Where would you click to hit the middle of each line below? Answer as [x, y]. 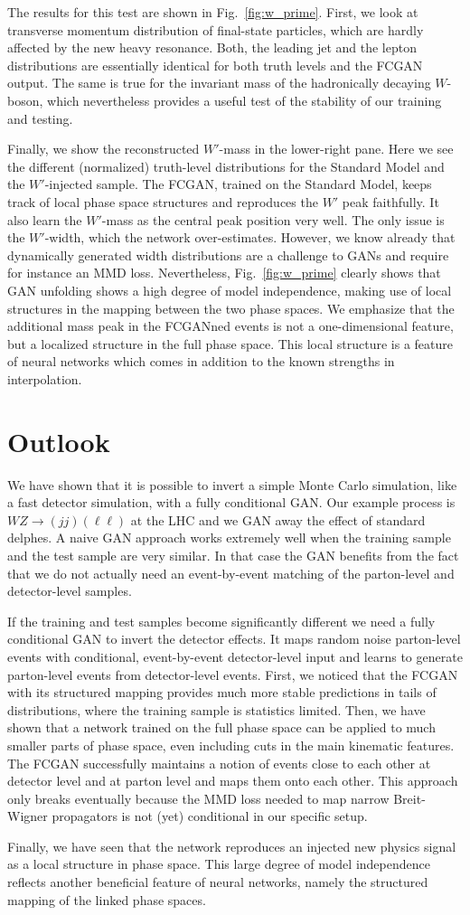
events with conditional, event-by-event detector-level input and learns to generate [235, 656]
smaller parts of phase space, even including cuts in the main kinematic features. [231, 745]
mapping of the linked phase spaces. [107, 899]
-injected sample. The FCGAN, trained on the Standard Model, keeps [238, 184]
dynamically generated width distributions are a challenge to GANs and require [228, 255]
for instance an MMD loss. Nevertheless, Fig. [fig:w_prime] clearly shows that [224, 273]
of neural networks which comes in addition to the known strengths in [201, 361]
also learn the [45, 219]
